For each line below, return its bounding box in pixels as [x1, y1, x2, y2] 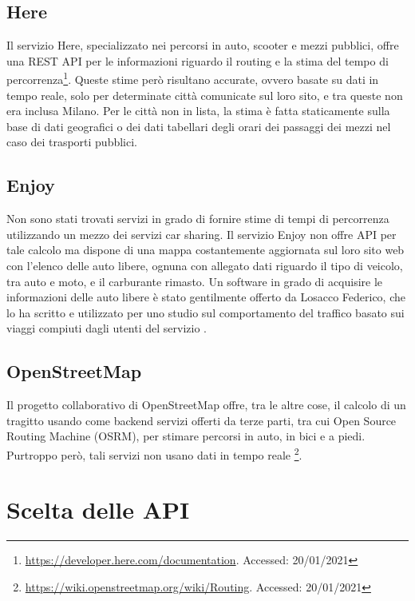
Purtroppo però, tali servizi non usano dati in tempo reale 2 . [6, 444, 302, 463]
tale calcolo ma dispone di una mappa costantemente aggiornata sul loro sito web [6, 241, 405, 258]
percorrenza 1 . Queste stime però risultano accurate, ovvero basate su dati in [6, 69, 379, 88]
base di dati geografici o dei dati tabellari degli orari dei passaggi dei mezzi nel [6, 117, 391, 134]
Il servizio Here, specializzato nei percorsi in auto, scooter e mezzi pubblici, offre [6, 37, 399, 54]
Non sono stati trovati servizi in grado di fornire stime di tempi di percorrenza [6, 210, 389, 227]
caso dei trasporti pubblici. [6, 133, 137, 150]
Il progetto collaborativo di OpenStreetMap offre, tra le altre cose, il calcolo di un [6, 396, 406, 413]
